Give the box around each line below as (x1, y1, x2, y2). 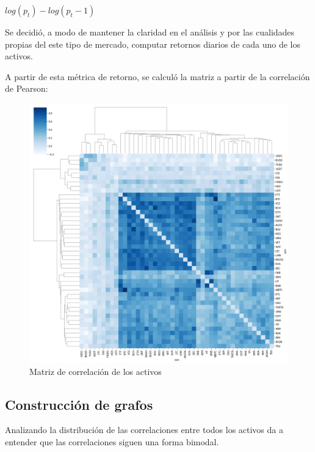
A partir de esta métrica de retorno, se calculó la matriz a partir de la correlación (5, 70, 310, 83)
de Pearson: (5, 82, 48, 95)
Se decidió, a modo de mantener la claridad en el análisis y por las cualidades (5, 26, 295, 38)
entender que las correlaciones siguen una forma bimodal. (5, 435, 219, 448)
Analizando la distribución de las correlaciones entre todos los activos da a (5, 423, 283, 436)
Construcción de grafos (5, 395, 153, 413)
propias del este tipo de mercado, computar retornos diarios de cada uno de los (5, 37, 300, 50)
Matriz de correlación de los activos (29, 365, 162, 377)
